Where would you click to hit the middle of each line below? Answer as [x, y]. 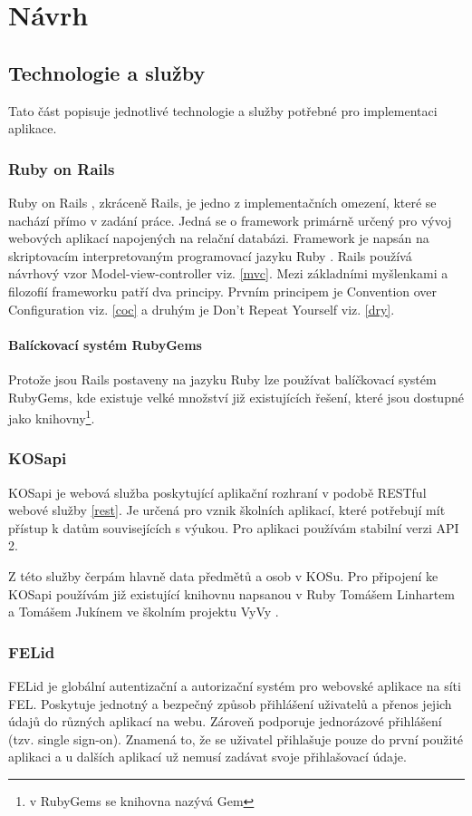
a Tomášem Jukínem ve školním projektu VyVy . [144, 612]
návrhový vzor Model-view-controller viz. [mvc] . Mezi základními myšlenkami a [228, 273]
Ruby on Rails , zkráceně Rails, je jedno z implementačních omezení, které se [222, 202]
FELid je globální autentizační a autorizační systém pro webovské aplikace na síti [235, 685]
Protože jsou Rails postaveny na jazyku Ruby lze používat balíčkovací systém [222, 379]
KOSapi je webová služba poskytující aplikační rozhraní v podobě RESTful [217, 492]
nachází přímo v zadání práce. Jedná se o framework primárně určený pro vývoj [230, 220]
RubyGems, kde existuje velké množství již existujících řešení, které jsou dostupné [236, 397]
